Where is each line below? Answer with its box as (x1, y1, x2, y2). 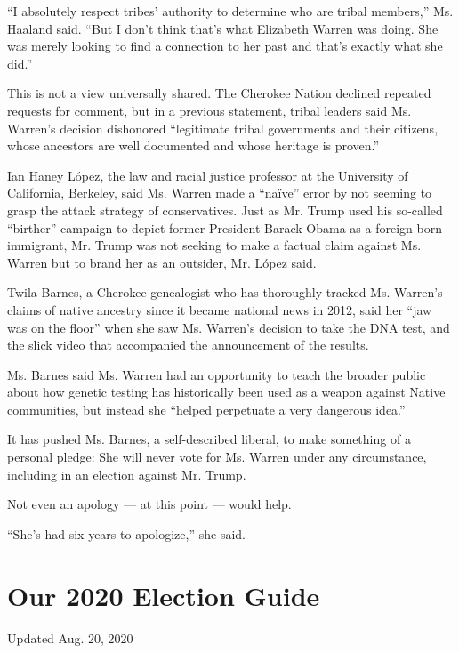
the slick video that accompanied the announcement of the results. (7, 335, 369, 354)
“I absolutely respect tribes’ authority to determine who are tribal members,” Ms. (7, 2, 454, 20)
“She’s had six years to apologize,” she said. (7, 524, 246, 543)
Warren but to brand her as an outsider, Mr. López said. (7, 253, 317, 271)
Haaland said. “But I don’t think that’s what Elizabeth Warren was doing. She (7, 19, 439, 37)
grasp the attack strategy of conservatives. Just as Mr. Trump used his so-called (7, 200, 443, 219)
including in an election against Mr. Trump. (7, 464, 246, 483)
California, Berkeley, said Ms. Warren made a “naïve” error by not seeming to (7, 183, 432, 202)
